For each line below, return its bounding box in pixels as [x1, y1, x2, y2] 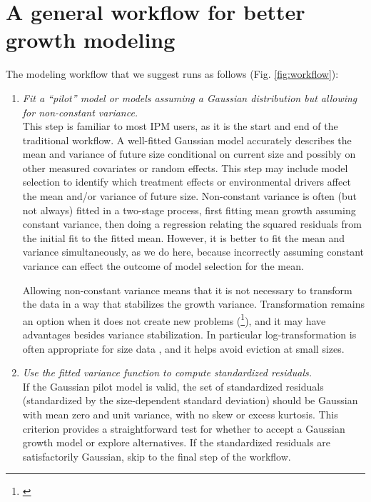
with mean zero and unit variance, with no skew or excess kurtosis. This [22, 407, 338, 422]
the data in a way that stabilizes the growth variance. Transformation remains [22, 296, 365, 311]
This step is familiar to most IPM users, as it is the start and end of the [22, 119, 338, 134]
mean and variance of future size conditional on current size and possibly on [22, 146, 356, 161]
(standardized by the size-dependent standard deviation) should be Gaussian [22, 393, 358, 408]
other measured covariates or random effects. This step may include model [22, 160, 348, 175]
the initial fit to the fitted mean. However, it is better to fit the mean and [22, 230, 345, 245]
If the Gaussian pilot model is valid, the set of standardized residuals [22, 378, 324, 393]
